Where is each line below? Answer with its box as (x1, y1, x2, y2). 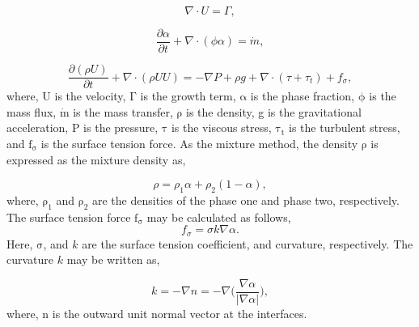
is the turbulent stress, (289, 119, 400, 136)
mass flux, (6, 103, 57, 120)
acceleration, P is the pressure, (6, 119, 159, 136)
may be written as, (66, 251, 160, 268)
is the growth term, (140, 87, 236, 104)
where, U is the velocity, (6, 87, 126, 104)
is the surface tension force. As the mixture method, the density (40, 134, 358, 151)
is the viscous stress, (171, 119, 272, 136)
